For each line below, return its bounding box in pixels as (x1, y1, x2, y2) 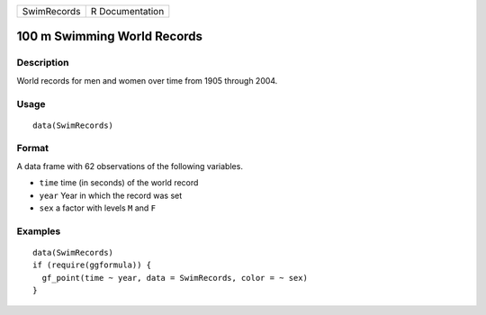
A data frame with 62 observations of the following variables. (16, 160, 243, 171)
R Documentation (90, 5, 165, 17)
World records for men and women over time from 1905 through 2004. (16, 75, 278, 85)
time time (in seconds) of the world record (39, 177, 199, 188)
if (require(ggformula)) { (32, 260, 152, 270)
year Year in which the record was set (39, 190, 183, 201)
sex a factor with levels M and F (39, 202, 157, 213)
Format (16, 142, 49, 155)
